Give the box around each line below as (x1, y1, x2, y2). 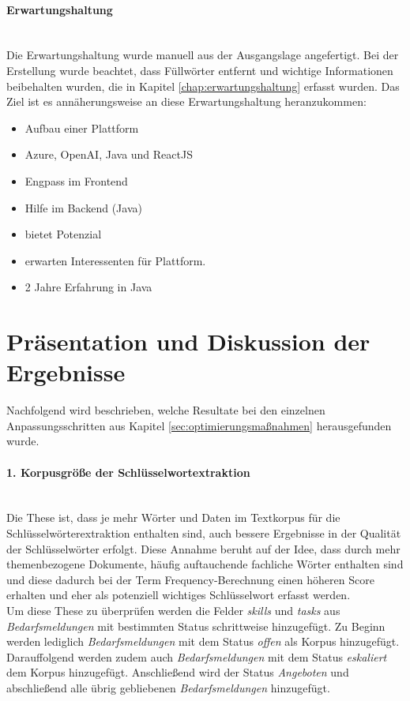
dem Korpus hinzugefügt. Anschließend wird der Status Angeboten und (6, 664, 349, 680)
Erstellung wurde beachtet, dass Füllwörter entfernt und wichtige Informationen (6, 62, 393, 78)
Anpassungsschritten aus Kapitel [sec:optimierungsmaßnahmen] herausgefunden (6, 417, 392, 433)
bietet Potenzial (24, 226, 102, 242)
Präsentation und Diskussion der (6, 325, 371, 358)
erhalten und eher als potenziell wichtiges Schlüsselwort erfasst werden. (6, 587, 351, 603)
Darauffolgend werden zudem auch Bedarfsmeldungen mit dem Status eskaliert (6, 648, 387, 665)
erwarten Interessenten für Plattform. (24, 252, 206, 268)
